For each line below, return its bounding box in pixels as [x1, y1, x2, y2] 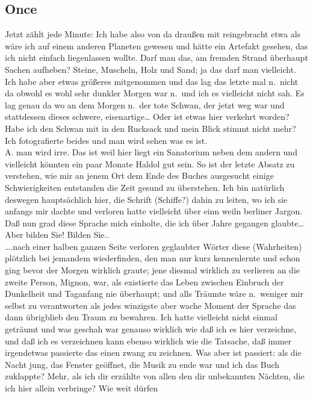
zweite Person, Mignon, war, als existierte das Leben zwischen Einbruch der [5, 275, 284, 288]
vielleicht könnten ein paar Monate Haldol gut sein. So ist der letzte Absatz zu [5, 157, 295, 170]
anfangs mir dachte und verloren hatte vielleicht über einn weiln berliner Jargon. [5, 205, 303, 217]
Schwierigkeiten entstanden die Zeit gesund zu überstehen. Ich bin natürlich [5, 181, 285, 193]
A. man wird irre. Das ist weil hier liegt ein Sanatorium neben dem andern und [5, 146, 297, 158]
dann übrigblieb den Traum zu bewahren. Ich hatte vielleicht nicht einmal [5, 311, 277, 323]
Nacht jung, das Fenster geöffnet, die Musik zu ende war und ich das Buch [5, 358, 280, 370]
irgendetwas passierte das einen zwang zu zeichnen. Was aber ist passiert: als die [5, 346, 302, 359]
